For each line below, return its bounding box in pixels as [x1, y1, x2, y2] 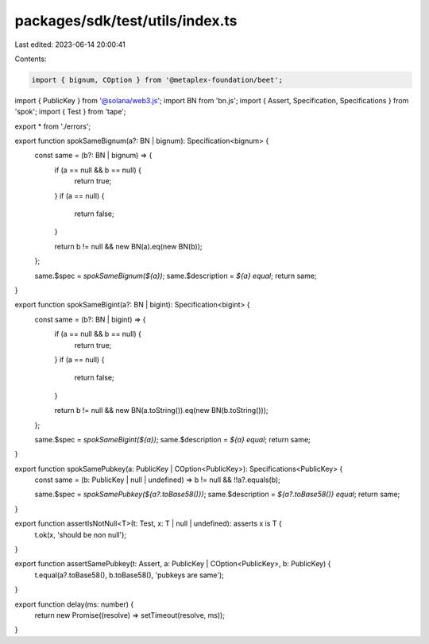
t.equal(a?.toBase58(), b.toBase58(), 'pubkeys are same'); [34, 570, 224, 580]
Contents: [14, 54, 47, 64]
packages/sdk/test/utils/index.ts [14, 12, 238, 29]
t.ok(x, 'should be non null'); [34, 530, 127, 539]
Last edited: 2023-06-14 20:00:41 [14, 40, 126, 49]
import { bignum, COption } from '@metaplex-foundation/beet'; [31, 75, 284, 84]
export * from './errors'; [14, 121, 91, 131]
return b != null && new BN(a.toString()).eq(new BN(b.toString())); [54, 406, 269, 415]
